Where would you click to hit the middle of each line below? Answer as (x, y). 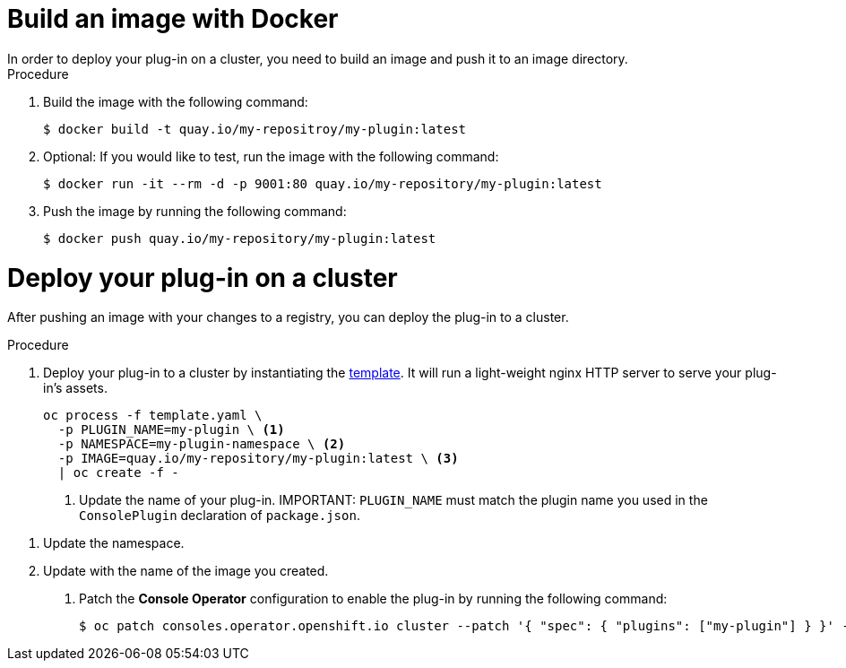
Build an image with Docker (173, 19)
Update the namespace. (114, 543)
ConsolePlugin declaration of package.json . (220, 516)
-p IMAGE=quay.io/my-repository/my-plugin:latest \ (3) (258, 459)
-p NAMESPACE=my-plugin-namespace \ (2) (202, 444)
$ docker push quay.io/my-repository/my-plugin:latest (240, 238)
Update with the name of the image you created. (186, 571)
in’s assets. (75, 388)
